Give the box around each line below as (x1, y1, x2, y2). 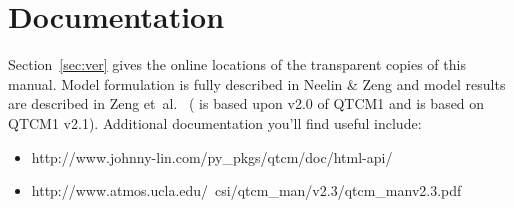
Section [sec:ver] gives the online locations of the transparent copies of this (8, 54, 466, 75)
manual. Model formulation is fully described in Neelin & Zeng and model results (8, 73, 506, 94)
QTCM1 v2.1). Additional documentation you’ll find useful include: (8, 112, 422, 133)
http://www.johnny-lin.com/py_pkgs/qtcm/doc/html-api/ (31, 146, 393, 167)
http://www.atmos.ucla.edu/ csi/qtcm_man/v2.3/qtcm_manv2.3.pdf (31, 180, 462, 201)
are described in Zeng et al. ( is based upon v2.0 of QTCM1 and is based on (8, 93, 485, 114)
